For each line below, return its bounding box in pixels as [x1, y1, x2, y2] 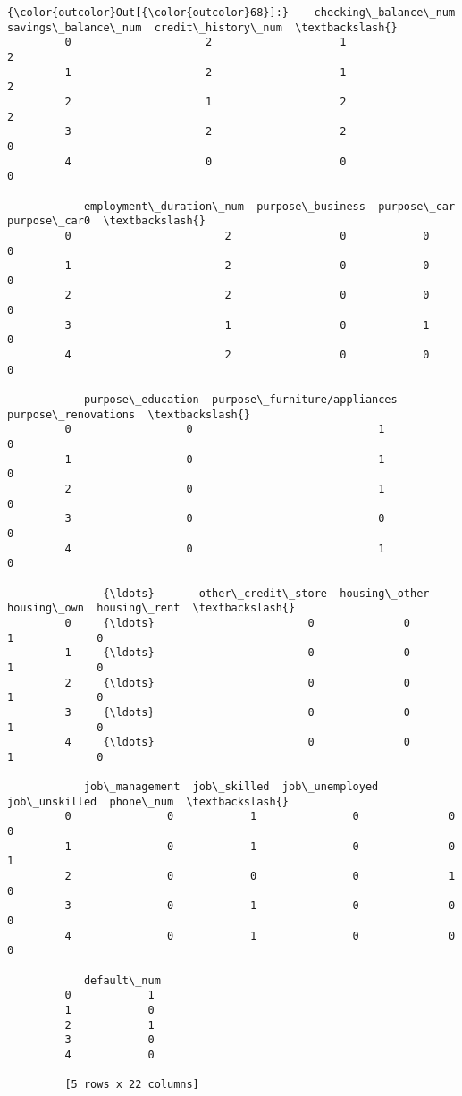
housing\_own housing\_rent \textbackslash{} [7, 602, 296, 615]
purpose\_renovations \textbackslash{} [7, 408, 251, 421]
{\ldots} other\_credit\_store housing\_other [103, 586, 430, 600]
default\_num [83, 974, 161, 987]
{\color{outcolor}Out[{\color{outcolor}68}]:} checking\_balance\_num [7, 6, 456, 19]
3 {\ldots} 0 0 [64, 705, 411, 719]
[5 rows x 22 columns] [64, 1078, 199, 1092]
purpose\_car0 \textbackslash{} [7, 215, 206, 228]
